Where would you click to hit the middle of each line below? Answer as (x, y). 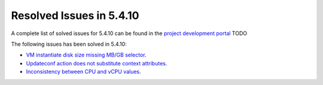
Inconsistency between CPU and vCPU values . (84, 72)
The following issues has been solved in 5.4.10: (69, 44)
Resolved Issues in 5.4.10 (75, 15)
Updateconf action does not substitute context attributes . (97, 63)
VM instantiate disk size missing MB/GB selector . (86, 55)
